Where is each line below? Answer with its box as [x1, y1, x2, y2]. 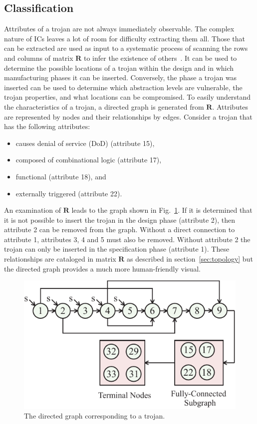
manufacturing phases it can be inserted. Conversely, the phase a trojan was [4, 72, 237, 83]
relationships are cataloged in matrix [4, 254, 116, 264]
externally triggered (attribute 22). [15, 188, 122, 198]
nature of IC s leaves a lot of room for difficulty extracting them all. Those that [4, 33, 245, 43]
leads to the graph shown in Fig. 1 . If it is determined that [71, 205, 253, 215]
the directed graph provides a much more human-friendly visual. [4, 263, 201, 274]
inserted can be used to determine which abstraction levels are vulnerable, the [4, 82, 243, 92]
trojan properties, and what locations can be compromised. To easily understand [4, 92, 251, 102]
